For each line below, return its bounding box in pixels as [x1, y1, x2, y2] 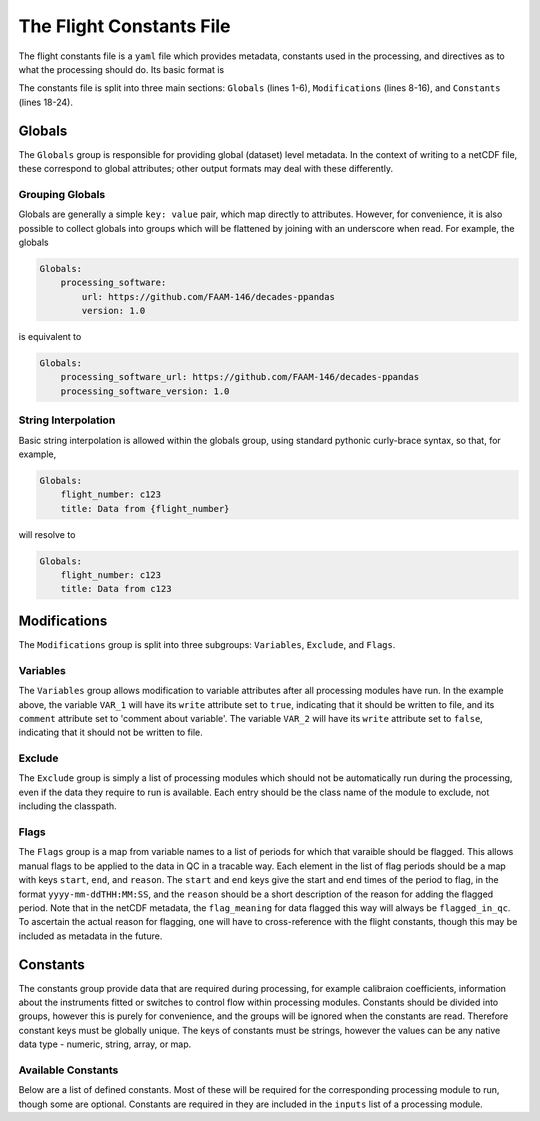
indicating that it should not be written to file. [18, 726, 204, 739]
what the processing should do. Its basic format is [18, 63, 225, 75]
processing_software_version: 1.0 [60, 385, 230, 397]
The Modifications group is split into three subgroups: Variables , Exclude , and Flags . [18, 638, 396, 650]
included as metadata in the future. [18, 930, 163, 942]
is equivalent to [18, 331, 82, 343]
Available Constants [18, 1063, 119, 1077]
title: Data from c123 [60, 583, 172, 595]
